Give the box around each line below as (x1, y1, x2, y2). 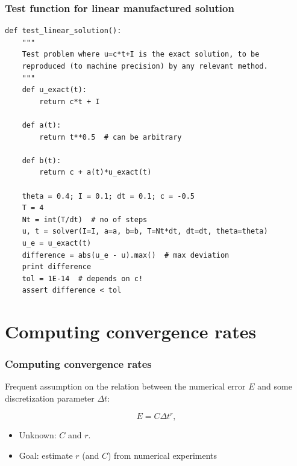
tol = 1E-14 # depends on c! (22, 274, 143, 283)
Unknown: (19, 429, 57, 441)
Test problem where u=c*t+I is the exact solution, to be (22, 50, 260, 59)
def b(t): (22, 156, 61, 165)
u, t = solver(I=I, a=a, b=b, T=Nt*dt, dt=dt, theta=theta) (22, 227, 268, 236)
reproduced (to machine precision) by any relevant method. (22, 62, 268, 70)
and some (257, 380, 292, 393)
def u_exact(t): (22, 85, 87, 95)
